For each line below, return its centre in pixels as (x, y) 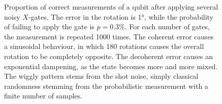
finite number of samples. (43, 96)
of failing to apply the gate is (49, 27)
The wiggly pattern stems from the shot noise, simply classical (101, 76)
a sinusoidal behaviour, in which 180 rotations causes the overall (104, 46)
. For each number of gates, (167, 27)
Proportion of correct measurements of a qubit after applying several (111, 7)
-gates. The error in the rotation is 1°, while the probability (121, 16)
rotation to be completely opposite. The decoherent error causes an (109, 56)
